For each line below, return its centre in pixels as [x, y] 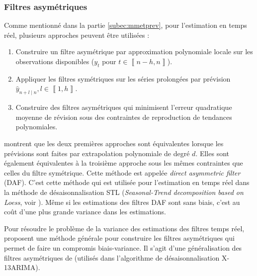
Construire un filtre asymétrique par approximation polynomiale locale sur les [134, 51]
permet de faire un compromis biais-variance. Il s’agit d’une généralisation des [123, 247]
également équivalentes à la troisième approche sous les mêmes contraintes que [124, 163]
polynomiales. [37, 127]
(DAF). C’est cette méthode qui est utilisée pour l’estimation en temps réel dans [127, 182]
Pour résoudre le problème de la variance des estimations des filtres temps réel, [124, 228]
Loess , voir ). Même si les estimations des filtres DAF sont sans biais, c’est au [122, 202]
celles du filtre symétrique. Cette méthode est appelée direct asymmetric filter [122, 172]
